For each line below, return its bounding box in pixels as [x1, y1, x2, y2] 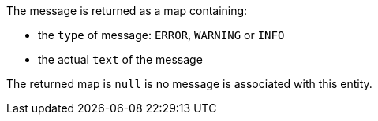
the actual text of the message [38, 53, 203, 66]
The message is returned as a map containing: [6, 4, 248, 17]
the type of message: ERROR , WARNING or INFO [38, 28, 285, 42]
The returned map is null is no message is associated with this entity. [6, 77, 372, 90]
